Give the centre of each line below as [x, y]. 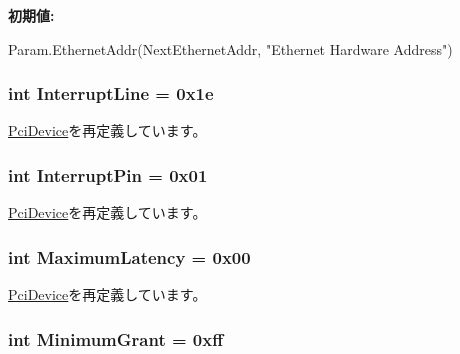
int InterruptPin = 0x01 [108, 174]
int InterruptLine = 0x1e [111, 93]
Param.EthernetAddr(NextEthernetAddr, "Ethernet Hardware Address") [230, 48]
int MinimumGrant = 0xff [116, 338]
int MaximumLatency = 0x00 [129, 256]
